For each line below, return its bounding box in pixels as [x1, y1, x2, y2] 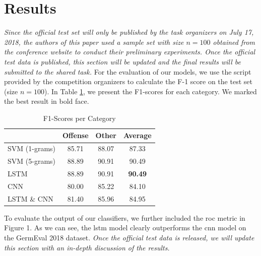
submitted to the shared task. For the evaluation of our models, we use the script [4, 66, 251, 77]
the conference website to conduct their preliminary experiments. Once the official [4, 46, 255, 57]
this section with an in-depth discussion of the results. [4, 242, 170, 252]
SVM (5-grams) [8, 156, 56, 166]
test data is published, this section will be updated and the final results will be [4, 56, 241, 67]
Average [123, 130, 152, 141]
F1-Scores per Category [43, 112, 116, 123]
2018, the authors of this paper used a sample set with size [4, 36, 184, 47]
